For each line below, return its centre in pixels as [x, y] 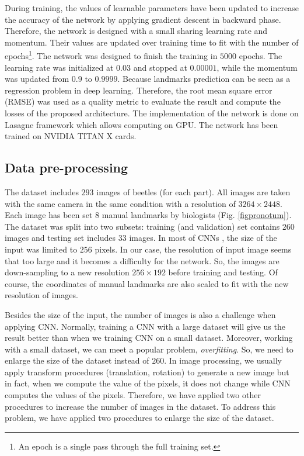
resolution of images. [41, 295]
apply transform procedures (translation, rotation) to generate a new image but [147, 372]
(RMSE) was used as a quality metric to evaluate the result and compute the [143, 101]
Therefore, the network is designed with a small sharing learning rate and [136, 31]
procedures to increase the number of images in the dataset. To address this [140, 406]
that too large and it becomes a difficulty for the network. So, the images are [142, 260]
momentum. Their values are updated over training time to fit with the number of [152, 42]
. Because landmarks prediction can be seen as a [204, 79]
